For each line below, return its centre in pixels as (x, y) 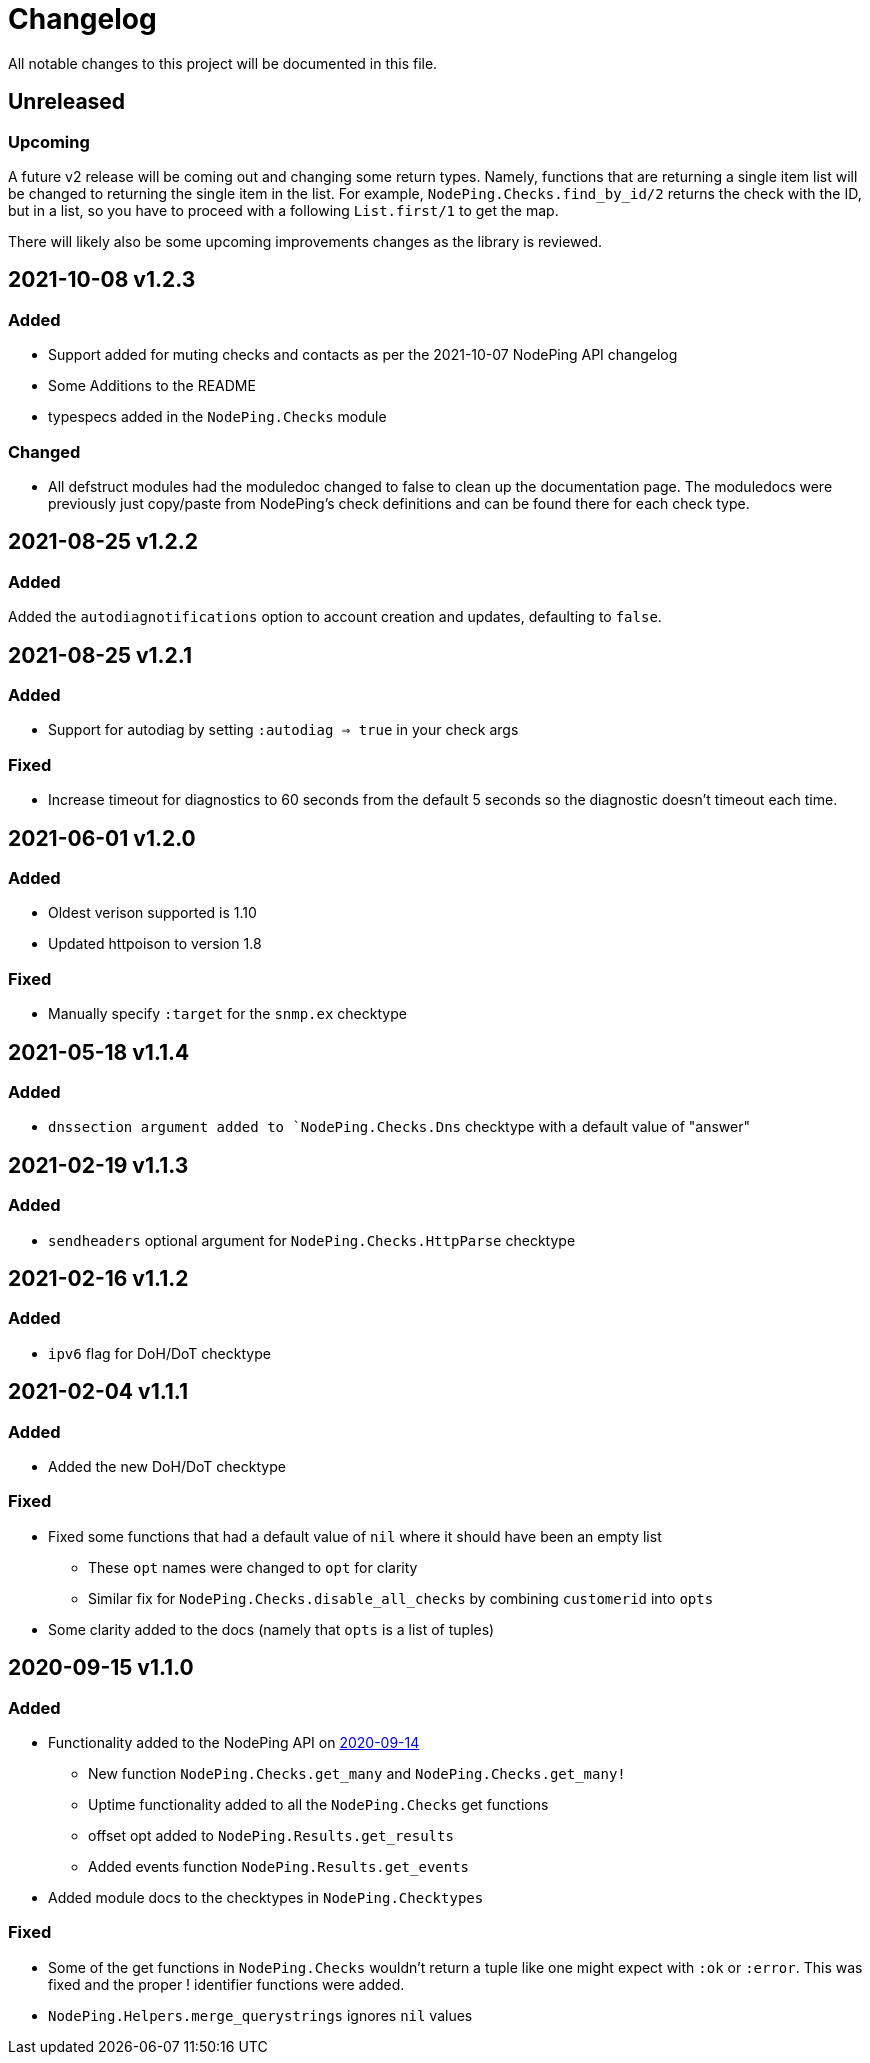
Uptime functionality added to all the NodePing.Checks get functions (318, 1804)
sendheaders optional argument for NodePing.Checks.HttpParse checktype (312, 1240)
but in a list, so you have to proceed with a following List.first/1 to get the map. (283, 210)
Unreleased (67, 102)
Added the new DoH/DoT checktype (167, 1466)
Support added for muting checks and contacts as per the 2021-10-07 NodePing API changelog (363, 355)
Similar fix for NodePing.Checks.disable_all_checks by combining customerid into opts (401, 1598)
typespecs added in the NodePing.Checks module (217, 417)
